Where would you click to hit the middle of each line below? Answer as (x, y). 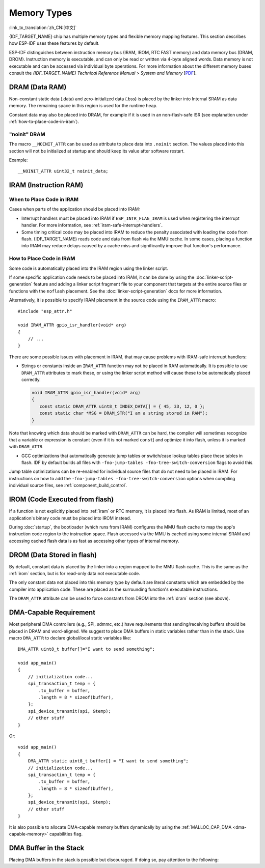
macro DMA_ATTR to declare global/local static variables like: (70, 638)
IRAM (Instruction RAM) (46, 185)
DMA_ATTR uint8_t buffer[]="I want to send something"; (86, 649)
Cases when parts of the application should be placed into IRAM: (75, 209)
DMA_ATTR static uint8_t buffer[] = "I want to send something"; (108, 761)
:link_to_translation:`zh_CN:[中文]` (43, 28)
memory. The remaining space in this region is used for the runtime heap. (83, 106)
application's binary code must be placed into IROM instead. (70, 518)
